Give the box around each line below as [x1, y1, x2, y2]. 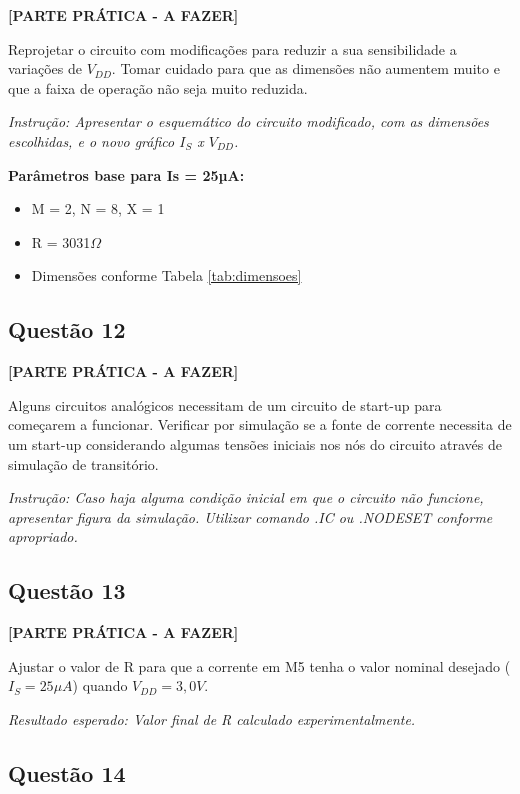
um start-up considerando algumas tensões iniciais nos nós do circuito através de [8, 433, 502, 454]
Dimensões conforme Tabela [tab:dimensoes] [31, 265, 302, 286]
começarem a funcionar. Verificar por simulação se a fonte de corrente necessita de [8, 414, 512, 435]
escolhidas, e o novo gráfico [8, 130, 175, 151]
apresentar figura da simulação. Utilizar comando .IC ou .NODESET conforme [8, 506, 493, 527]
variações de [8, 58, 82, 79]
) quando [72, 675, 128, 696]
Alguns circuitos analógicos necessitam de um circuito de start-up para [8, 394, 442, 415]
